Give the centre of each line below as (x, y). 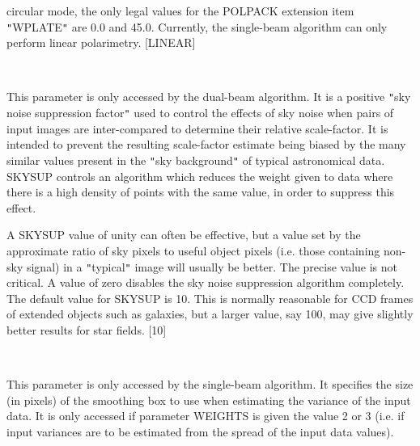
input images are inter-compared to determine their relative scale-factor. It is (197, 128)
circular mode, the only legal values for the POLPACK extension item (180, 11)
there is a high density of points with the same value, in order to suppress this (201, 192)
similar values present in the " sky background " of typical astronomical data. (196, 160)
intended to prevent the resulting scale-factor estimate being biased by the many (206, 144)
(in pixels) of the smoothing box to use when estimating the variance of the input (209, 400)
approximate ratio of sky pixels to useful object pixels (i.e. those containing (193, 250)
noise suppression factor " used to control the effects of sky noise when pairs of (200, 113)
